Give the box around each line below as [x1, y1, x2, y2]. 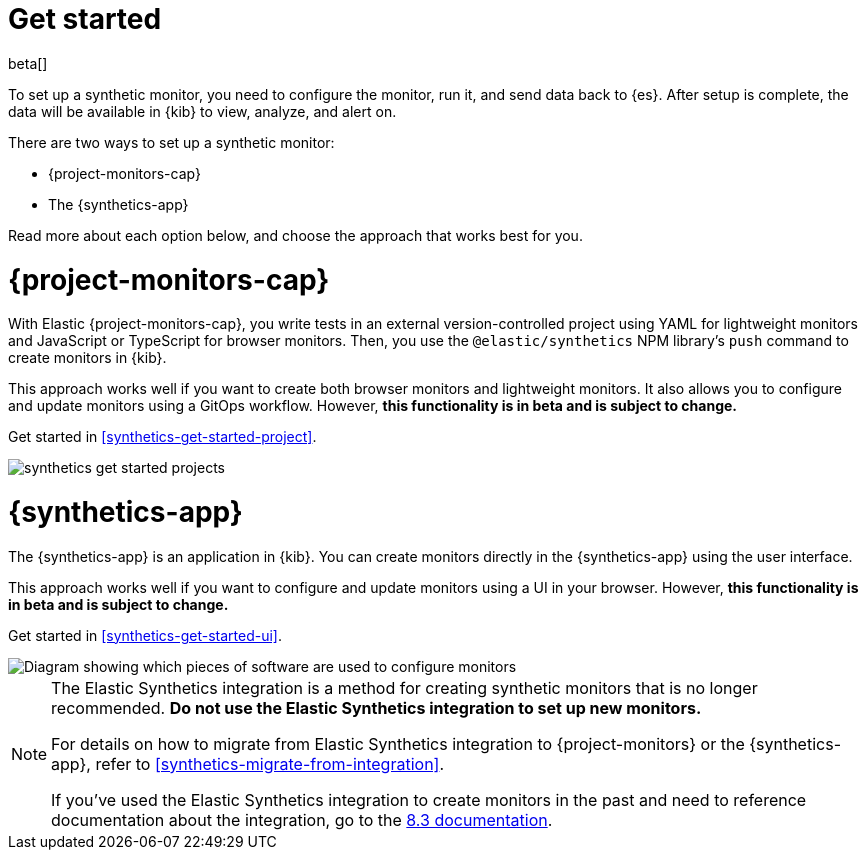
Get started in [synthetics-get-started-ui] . [8, 626, 283, 644]
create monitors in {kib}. [8, 349, 167, 367]
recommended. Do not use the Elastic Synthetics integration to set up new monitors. [51, 697, 702, 718]
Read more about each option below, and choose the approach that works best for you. [8, 226, 583, 244]
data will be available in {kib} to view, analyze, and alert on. [8, 102, 397, 120]
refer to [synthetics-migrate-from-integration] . [95, 753, 445, 774]
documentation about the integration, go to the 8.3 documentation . [51, 809, 553, 830]
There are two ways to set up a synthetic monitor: [8, 133, 335, 151]
